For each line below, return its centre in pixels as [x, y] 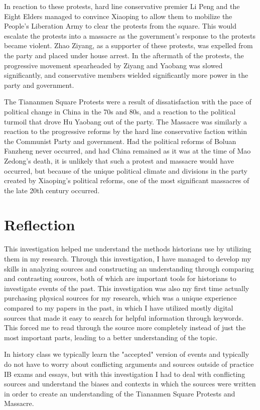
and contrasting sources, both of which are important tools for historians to [120, 278]
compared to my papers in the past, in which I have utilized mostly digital [119, 307]
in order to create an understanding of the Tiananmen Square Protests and [120, 393]
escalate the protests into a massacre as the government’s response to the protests [130, 35]
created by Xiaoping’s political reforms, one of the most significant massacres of [127, 180]
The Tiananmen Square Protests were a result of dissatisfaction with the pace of [128, 102]
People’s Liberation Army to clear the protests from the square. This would [120, 26]
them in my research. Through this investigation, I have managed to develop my [127, 258]
